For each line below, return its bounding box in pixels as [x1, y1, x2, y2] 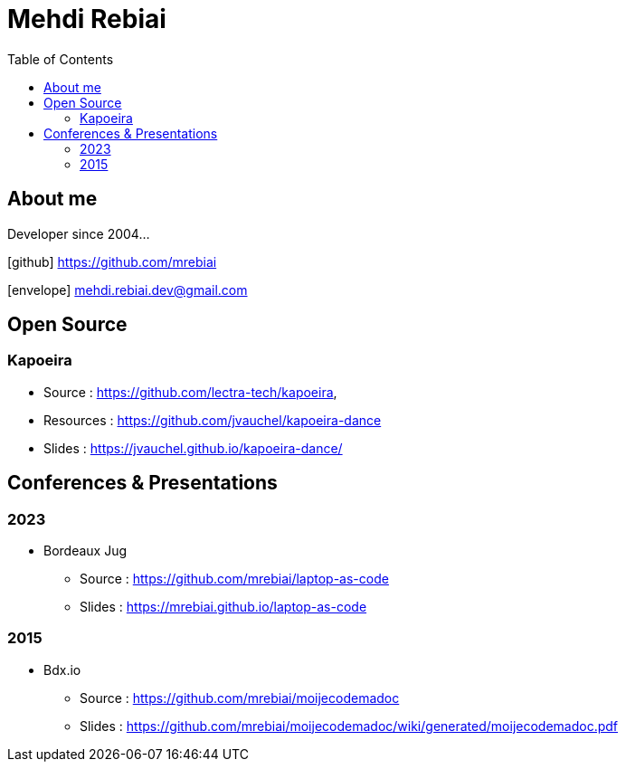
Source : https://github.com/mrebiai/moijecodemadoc [80, 689, 400, 706]
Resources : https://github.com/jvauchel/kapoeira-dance [43, 412, 382, 428]
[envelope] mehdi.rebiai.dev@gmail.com [7, 281, 248, 298]
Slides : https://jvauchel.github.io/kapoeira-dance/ [43, 440, 343, 456]
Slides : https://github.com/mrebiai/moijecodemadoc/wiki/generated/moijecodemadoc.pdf [80, 717, 619, 734]
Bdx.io [43, 661, 81, 678]
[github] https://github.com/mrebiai [7, 253, 217, 270]
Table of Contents [7, 51, 114, 67]
